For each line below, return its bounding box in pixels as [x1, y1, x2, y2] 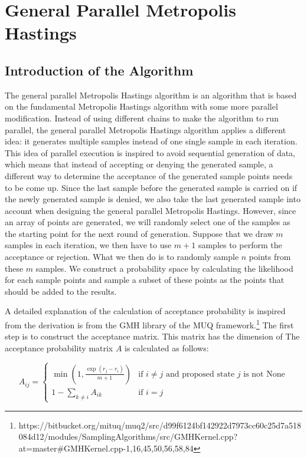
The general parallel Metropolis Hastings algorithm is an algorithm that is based [5, 88, 297, 101]
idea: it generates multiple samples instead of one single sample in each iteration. [5, 135, 298, 147]
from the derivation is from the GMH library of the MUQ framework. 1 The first [5, 317, 294, 331]
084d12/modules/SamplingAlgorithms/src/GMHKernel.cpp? [18, 430, 238, 443]
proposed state [182, 370, 235, 378]
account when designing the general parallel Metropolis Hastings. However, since [5, 204, 296, 216]
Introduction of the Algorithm [5, 61, 194, 79]
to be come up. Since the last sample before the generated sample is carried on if [5, 181, 298, 193]
